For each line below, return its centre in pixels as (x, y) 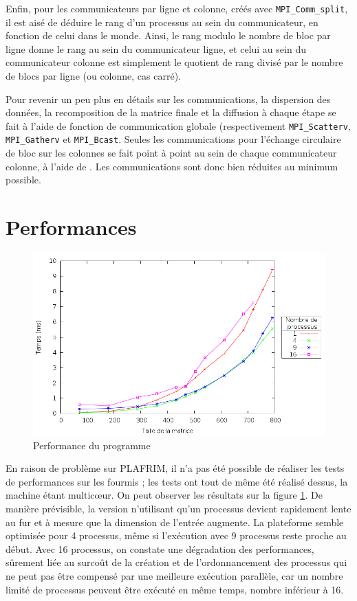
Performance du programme (92, 445)
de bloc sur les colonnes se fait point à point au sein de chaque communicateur (171, 153)
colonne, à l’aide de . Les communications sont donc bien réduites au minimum (172, 166)
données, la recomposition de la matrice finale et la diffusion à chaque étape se (171, 112)
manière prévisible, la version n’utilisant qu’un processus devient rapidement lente (178, 508)
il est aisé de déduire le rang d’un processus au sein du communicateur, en (162, 22)
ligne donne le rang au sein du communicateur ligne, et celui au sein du (156, 48)
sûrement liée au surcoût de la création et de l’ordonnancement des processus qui (176, 562)
